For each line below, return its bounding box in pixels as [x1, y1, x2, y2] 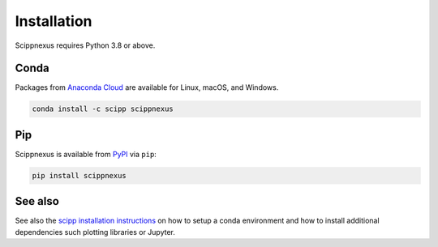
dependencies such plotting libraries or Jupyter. [15, 227, 176, 236]
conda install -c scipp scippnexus [32, 104, 174, 113]
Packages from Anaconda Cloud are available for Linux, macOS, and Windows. [15, 83, 279, 92]
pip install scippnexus [32, 171, 127, 180]
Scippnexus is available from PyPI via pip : [15, 149, 157, 159]
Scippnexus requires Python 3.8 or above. [15, 40, 156, 50]
